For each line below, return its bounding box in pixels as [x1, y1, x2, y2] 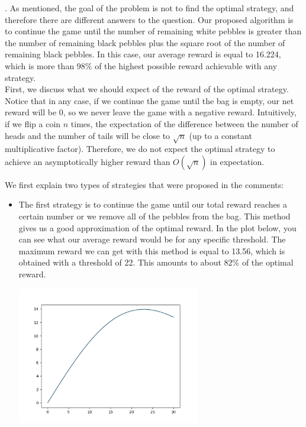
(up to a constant [189, 129, 252, 141]
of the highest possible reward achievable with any [95, 59, 278, 72]
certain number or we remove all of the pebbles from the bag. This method [18, 210, 291, 222]
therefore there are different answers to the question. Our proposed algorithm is [5, 13, 294, 25]
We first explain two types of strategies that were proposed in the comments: [5, 178, 284, 190]
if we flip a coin [5, 117, 61, 130]
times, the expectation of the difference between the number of [70, 117, 298, 130]
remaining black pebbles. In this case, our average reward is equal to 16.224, [5, 48, 281, 60]
